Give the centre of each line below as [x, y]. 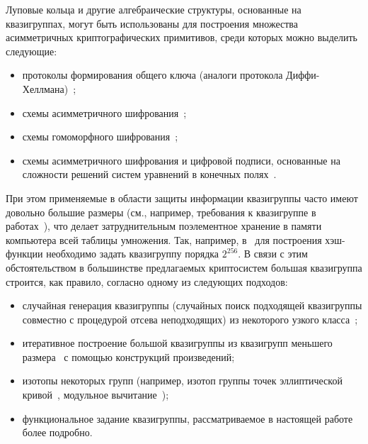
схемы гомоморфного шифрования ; [100, 137]
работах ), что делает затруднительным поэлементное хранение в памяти [164, 226]
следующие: [31, 51]
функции [24, 254]
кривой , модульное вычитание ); [96, 395]
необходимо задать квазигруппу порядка [133, 254]
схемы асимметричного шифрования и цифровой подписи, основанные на [181, 160]
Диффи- [303, 75]
